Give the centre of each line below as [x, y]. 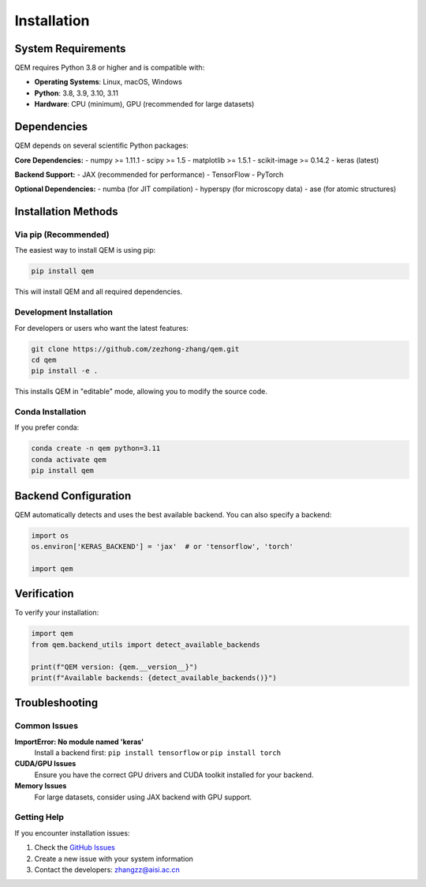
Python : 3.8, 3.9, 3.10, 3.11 [76, 93]
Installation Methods [66, 212]
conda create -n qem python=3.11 [96, 449]
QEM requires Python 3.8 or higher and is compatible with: [110, 68]
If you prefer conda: [47, 427]
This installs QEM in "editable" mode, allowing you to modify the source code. [141, 392]
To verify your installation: [57, 613]
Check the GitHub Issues [75, 848]
